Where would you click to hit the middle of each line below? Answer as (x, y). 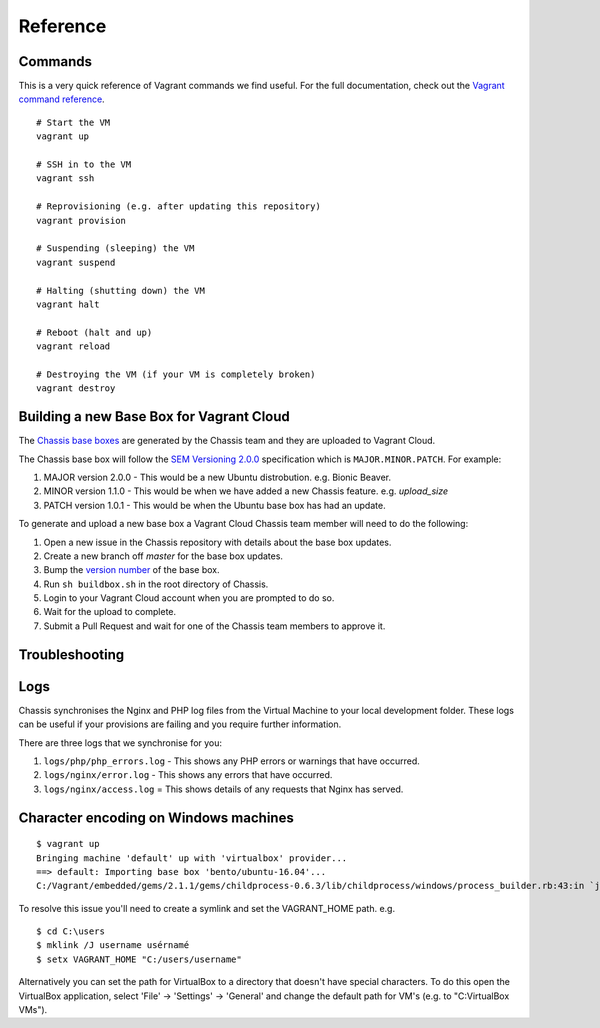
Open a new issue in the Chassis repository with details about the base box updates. (217, 542)
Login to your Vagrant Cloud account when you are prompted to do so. (189, 598)
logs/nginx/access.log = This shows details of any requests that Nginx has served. (223, 789)
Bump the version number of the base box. (131, 570)
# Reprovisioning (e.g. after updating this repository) (179, 206)
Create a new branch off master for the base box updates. (163, 556)
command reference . (61, 99)
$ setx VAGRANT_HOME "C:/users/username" (139, 959)
